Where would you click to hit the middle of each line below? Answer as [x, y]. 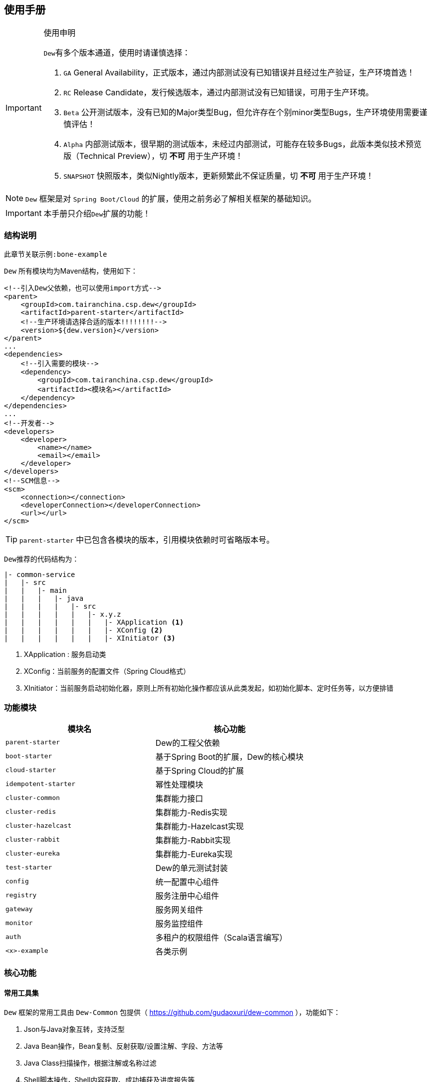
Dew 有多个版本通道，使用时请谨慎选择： [117, 53]
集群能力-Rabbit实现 [193, 840]
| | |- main [35, 591]
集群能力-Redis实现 [191, 812]
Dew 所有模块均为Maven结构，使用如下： [71, 271]
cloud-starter [31, 770]
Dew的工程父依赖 [188, 743]
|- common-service [40, 575]
